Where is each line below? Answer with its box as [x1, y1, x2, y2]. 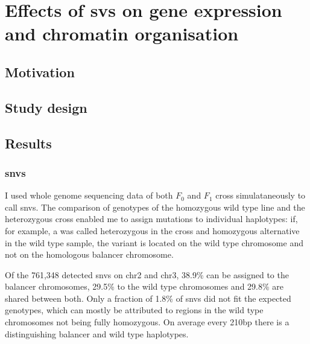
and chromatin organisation [5, 21, 239, 46]
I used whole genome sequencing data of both [5, 189, 173, 202]
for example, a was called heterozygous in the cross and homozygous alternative [5, 224, 300, 237]
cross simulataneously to [215, 189, 306, 202]
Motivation [5, 62, 75, 81]
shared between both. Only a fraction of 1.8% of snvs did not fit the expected [5, 291, 291, 304]
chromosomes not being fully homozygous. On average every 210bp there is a [5, 316, 289, 328]
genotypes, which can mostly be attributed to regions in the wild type [5, 304, 264, 316]
